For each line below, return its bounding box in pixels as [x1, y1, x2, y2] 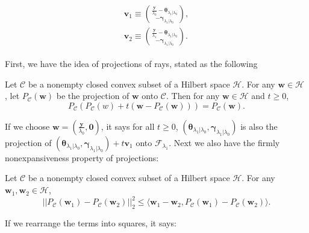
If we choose [5, 120, 50, 132]
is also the [240, 120, 278, 132]
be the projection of [56, 89, 130, 102]
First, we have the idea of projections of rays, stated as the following [5, 57, 258, 70]
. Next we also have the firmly [169, 136, 280, 148]
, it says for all [101, 120, 155, 132]
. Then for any [166, 89, 220, 102]
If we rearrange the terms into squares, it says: [5, 216, 176, 229]
